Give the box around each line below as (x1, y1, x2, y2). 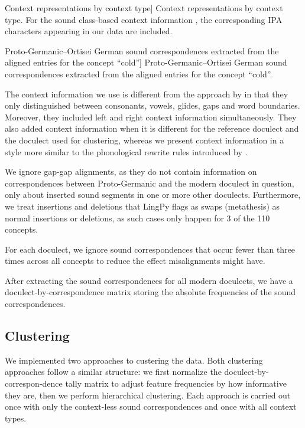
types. (5, 411, 27, 424)
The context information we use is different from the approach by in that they (5, 87, 288, 100)
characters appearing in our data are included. (5, 25, 173, 37)
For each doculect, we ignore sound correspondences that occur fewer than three (5, 243, 296, 255)
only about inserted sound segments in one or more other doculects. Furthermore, (5, 188, 301, 201)
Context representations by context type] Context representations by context (5, 2, 283, 14)
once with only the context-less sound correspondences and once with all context (5, 400, 297, 413)
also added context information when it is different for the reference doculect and (5, 122, 299, 135)
